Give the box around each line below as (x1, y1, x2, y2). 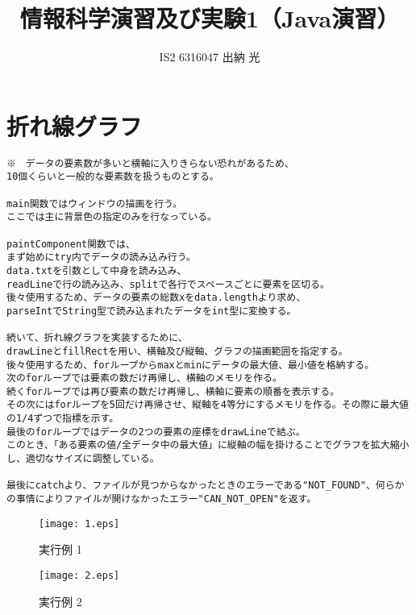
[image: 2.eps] (39, 569, 120, 581)
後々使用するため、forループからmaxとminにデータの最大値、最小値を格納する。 (6, 359, 375, 371)
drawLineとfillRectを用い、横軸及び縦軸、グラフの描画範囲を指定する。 (6, 345, 348, 357)
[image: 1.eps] (39, 517, 120, 530)
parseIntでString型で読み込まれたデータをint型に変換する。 (6, 305, 297, 317)
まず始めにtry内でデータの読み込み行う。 (6, 251, 196, 264)
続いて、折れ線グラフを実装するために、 (6, 332, 188, 344)
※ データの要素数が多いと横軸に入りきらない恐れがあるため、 (6, 157, 294, 169)
